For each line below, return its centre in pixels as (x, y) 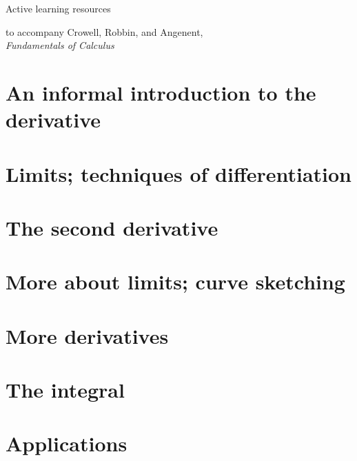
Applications (67, 443)
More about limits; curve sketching (175, 281)
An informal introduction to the (161, 92)
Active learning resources (58, 8)
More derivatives (87, 335)
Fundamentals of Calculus (60, 45)
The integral (65, 390)
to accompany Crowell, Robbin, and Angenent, (104, 31)
